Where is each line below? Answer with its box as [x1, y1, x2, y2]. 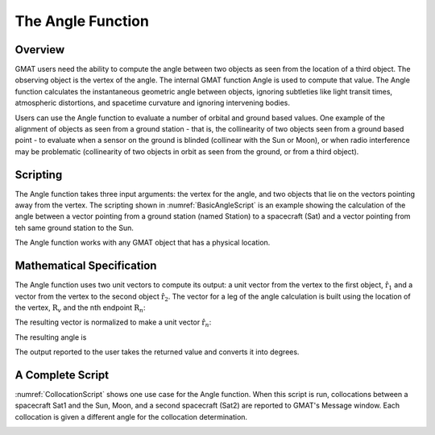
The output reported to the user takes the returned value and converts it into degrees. [14, 347, 300, 357]
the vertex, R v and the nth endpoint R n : [14, 303, 146, 314]
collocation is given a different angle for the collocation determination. [14, 412, 248, 421]
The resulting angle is [14, 332, 87, 342]
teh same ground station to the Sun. [14, 223, 135, 232]
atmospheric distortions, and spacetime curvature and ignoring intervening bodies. [14, 98, 290, 108]
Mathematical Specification [14, 259, 157, 273]
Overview [14, 43, 65, 56]
